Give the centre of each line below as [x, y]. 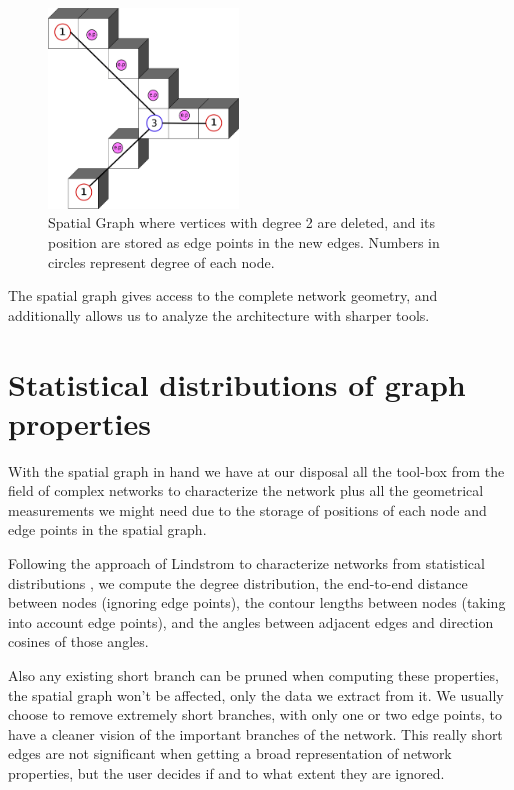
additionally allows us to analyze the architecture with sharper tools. [219, 314]
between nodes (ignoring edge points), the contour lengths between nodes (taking [257, 602]
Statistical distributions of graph [237, 383]
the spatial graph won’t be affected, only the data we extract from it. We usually [256, 694]
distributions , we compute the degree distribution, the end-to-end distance [238, 582]
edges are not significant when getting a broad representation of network [230, 753]
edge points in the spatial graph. [107, 529]
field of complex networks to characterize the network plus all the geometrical [246, 490]
